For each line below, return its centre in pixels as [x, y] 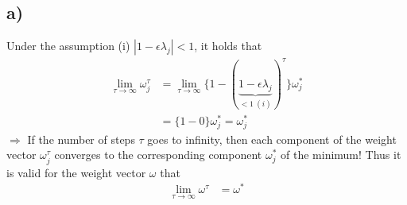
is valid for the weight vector [76, 172]
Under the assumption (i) [68, 46]
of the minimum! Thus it [341, 155]
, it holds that [228, 46]
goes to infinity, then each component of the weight [272, 139]
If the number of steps [81, 139]
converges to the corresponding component [158, 155]
